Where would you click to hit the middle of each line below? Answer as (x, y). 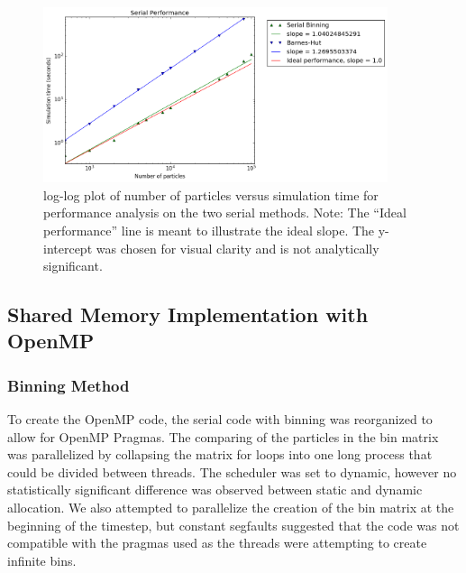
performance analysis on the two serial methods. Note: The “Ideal (225, 213)
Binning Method (69, 385)
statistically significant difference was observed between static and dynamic (215, 490)
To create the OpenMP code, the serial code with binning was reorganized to (220, 419)
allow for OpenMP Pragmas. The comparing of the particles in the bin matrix (223, 436)
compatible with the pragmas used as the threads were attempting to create (217, 543)
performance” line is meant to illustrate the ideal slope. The (209, 230)
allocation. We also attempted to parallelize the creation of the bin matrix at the (231, 508)
